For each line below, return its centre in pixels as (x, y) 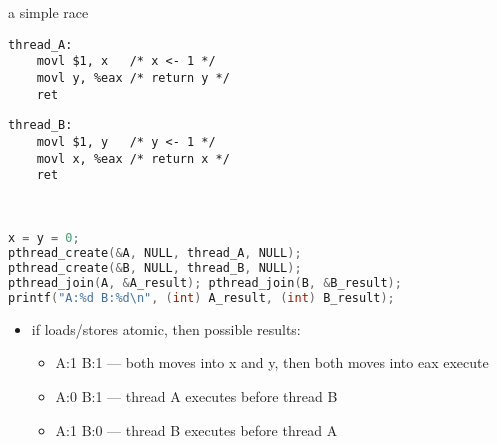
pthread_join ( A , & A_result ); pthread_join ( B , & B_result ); (205, 283)
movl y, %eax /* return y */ (133, 77)
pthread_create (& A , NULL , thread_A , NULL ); (155, 253)
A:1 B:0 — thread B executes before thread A (196, 429)
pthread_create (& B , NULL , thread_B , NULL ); (155, 268)
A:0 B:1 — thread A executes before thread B (196, 396)
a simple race (48, 12)
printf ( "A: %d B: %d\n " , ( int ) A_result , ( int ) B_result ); (201, 297)
